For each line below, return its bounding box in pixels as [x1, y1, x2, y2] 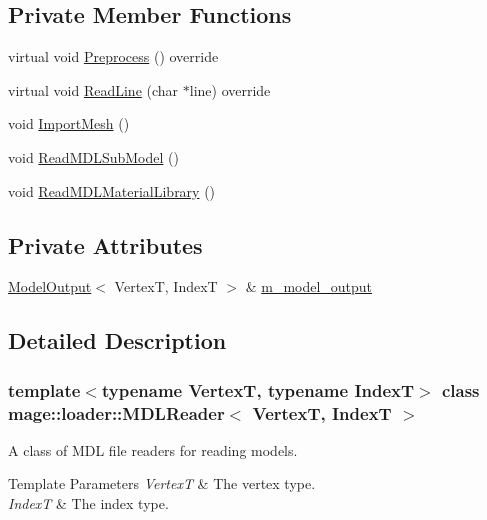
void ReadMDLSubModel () [8, 146, 179, 167]
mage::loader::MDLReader [8, 400, 225, 425]
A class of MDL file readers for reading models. [8, 439, 298, 460]
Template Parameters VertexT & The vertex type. [8, 473, 316, 494]
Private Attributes [8, 229, 203, 260]
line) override [189, 79, 271, 100]
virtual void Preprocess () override [8, 46, 219, 67]
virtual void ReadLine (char [8, 79, 179, 100]
